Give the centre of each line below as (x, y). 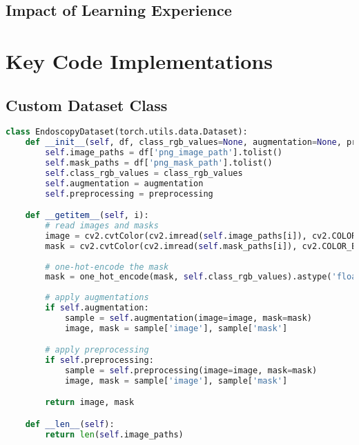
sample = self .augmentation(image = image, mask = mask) (188, 318)
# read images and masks (102, 226)
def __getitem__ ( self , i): (87, 216)
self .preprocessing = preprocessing (129, 194)
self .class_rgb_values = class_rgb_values (144, 173)
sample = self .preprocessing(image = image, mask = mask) (191, 371)
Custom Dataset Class (87, 105)
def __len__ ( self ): (70, 424)
